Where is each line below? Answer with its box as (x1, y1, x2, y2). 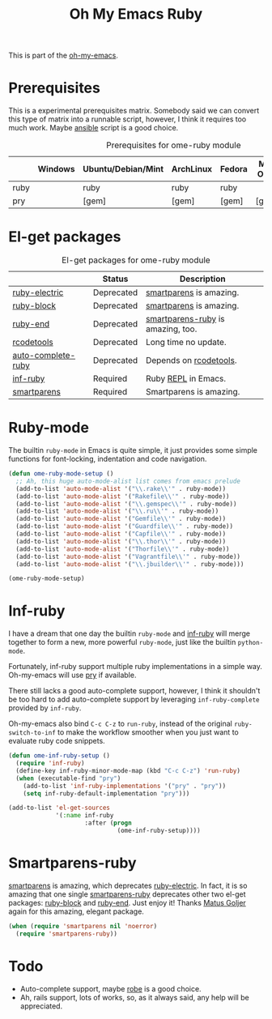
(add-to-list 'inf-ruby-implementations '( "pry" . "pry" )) (23, 782, 227, 790)
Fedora (219, 164, 249, 175)
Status (102, 273, 129, 284)
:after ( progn (84, 819, 132, 827)
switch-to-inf (8, 729, 57, 737)
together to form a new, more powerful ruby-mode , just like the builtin (8, 637, 236, 647)
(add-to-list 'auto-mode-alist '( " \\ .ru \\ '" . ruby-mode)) (15, 507, 219, 515)
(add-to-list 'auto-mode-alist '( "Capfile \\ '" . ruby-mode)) (15, 530, 227, 538)
